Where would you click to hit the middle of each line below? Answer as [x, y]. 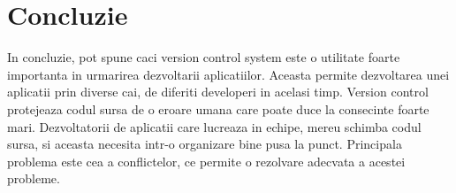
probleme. [34, 178]
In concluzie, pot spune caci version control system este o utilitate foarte [204, 57]
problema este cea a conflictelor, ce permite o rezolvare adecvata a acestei [206, 161]
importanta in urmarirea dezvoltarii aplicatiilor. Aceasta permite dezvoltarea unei [228, 74]
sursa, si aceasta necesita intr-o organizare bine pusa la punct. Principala [205, 144]
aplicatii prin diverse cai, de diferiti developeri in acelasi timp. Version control [218, 92]
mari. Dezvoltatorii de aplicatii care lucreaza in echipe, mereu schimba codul [214, 126]
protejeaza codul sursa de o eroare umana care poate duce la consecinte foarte [218, 108]
